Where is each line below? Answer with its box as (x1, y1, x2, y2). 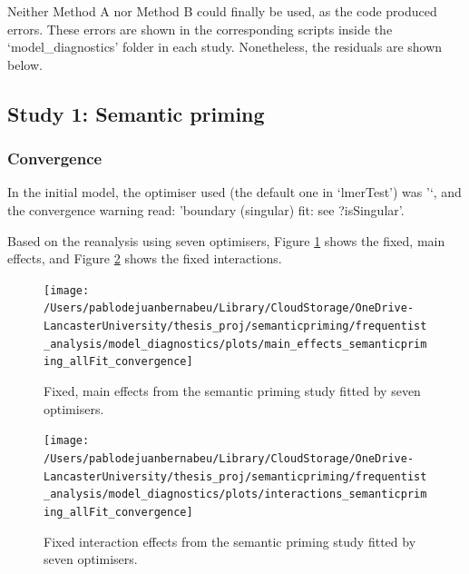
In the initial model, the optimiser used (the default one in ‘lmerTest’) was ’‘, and (7, 183, 462, 202)
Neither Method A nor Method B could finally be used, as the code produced (7, 2, 437, 20)
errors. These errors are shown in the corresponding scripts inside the (7, 19, 393, 38)
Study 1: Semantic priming (7, 99, 265, 127)
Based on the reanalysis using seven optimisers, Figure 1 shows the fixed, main (7, 231, 445, 250)
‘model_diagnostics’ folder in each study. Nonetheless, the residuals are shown (7, 37, 443, 56)
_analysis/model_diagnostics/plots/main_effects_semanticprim (44, 337, 427, 351)
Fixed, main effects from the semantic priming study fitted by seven (44, 381, 421, 401)
